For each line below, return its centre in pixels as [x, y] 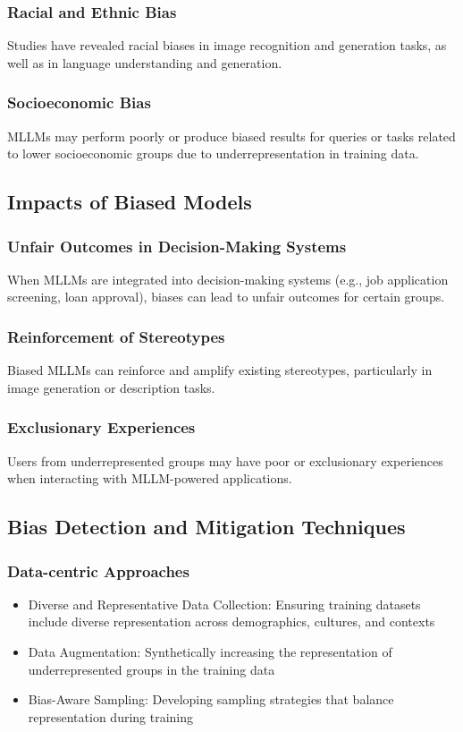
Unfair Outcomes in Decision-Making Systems [177, 246]
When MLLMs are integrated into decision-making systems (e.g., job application [228, 279]
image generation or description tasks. [111, 387]
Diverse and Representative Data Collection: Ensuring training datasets [224, 604]
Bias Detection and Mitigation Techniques [206, 527]
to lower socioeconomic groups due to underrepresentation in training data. [213, 153]
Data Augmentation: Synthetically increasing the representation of [210, 651]
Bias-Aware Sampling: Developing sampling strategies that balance [211, 699]
